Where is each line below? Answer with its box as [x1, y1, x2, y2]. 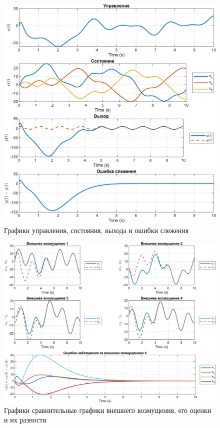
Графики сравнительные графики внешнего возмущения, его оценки [4, 404, 211, 415]
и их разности [4, 414, 46, 425]
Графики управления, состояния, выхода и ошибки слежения [4, 225, 189, 235]
